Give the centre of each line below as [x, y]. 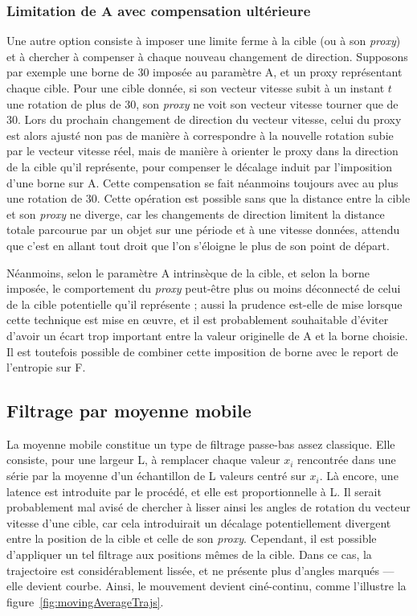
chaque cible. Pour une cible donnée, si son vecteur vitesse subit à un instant [196, 88]
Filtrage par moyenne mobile [129, 411]
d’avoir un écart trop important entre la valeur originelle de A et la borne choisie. [207, 335]
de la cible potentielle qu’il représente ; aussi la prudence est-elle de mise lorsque [204, 304]
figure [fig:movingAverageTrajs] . [85, 601]
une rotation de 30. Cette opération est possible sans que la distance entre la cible [208, 198]
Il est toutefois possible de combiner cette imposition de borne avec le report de [202, 351]
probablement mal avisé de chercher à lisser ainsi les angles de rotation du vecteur [208, 507]
